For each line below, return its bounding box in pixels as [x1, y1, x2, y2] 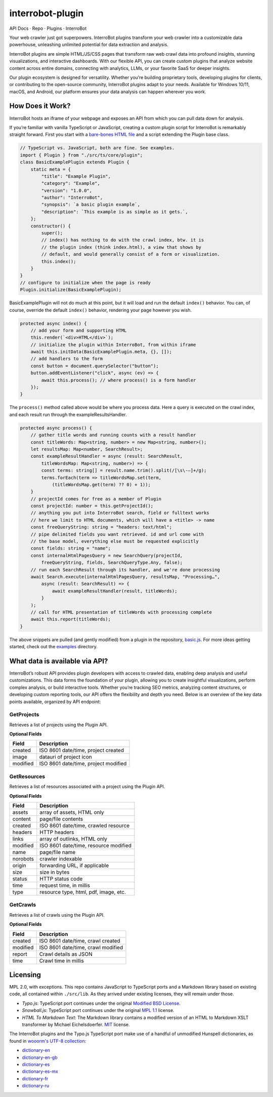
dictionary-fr [22, 1075, 49, 1081]
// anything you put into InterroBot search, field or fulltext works [30, 510, 210, 516]
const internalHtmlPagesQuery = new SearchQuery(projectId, [30, 553, 183, 558]
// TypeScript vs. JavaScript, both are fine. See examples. [20, 145, 175, 151]
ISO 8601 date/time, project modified [39, 760, 127, 767]
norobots [12, 855, 34, 863]
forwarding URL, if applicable [39, 862, 109, 869]
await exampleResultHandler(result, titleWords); [52, 588, 177, 594]
